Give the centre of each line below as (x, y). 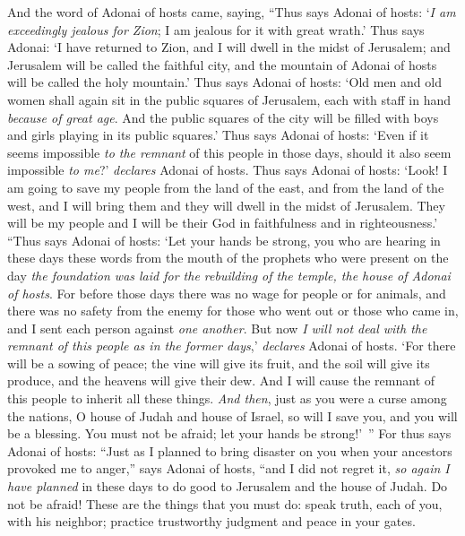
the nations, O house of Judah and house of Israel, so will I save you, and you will (232, 415)
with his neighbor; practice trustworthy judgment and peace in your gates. (211, 521)
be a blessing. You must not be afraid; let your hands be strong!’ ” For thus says (229, 433)
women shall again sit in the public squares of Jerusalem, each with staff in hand (229, 99)
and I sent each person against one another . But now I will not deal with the (217, 328)
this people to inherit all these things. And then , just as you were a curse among (227, 398)
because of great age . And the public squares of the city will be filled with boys (223, 117)
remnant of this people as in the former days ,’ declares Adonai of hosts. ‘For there (232, 346)
